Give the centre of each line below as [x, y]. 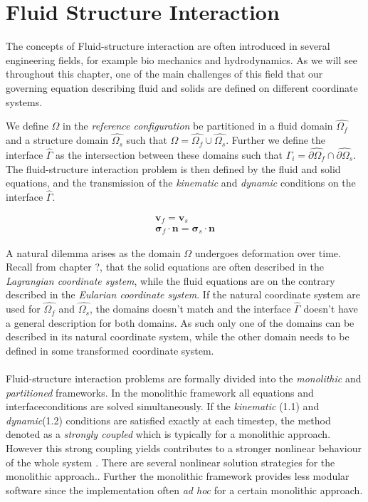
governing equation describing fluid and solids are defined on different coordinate [182, 87]
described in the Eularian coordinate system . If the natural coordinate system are [183, 294]
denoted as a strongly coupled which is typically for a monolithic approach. [168, 434]
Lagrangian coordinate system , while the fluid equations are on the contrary [170, 280]
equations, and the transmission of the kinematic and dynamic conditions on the [181, 183]
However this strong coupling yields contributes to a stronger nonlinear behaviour [184, 448]
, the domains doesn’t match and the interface [190, 309]
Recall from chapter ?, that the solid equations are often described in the [165, 267]
